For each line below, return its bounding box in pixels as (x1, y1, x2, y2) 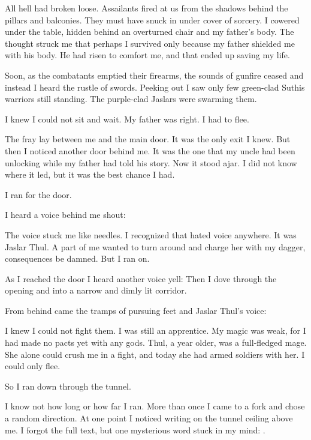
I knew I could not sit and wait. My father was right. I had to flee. (5, 112, 249, 125)
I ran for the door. (5, 188, 72, 200)
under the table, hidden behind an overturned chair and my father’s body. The (5, 25, 294, 38)
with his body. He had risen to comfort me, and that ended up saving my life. (5, 49, 290, 61)
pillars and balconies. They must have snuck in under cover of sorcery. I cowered (5, 13, 300, 26)
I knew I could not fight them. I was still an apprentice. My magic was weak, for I (5, 324, 306, 337)
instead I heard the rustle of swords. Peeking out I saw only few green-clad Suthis (5, 80, 305, 93)
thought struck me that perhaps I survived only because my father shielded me (5, 37, 295, 49)
